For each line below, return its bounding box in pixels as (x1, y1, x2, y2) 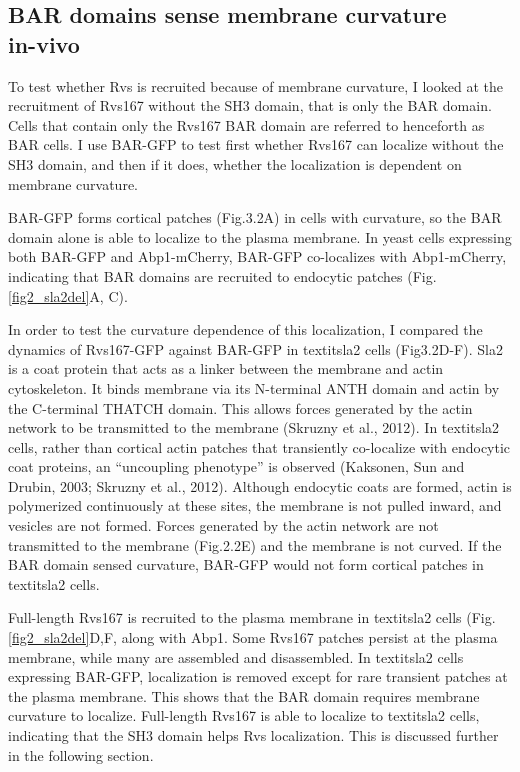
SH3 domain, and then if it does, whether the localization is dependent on (8, 153, 462, 174)
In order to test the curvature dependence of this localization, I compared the (8, 319, 483, 340)
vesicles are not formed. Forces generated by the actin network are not (8, 515, 439, 536)
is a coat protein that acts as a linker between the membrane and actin (8, 358, 444, 379)
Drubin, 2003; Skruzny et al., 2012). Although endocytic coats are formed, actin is (8, 475, 512, 496)
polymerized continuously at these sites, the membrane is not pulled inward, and (8, 495, 502, 516)
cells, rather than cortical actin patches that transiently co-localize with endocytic (8, 436, 511, 457)
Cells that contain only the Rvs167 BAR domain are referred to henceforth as (8, 114, 485, 135)
